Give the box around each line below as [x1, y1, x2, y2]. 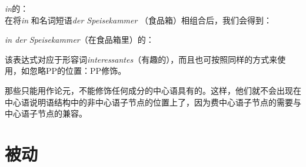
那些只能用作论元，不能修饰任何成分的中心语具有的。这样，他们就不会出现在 [5, 84, 301, 96]
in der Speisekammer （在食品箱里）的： [5, 33, 154, 46]
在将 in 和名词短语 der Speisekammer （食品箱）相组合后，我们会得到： [5, 13, 272, 26]
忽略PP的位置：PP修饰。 [29, 64, 127, 77]
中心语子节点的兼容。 [5, 107, 87, 120]
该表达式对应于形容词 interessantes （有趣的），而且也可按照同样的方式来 [5, 53, 278, 65]
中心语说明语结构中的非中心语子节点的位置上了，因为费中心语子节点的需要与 [5, 96, 301, 108]
